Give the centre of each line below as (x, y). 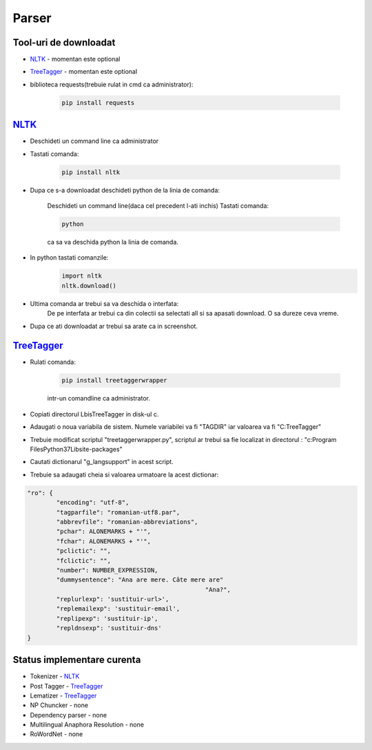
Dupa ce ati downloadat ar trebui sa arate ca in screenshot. (114, 326)
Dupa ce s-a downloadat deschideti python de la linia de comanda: (125, 190)
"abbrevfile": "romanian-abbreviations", (127, 522)
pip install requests (98, 103)
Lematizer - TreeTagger (63, 695)
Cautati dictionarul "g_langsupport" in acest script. (102, 462)
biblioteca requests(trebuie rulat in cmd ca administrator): (112, 84)
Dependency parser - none (68, 715)
